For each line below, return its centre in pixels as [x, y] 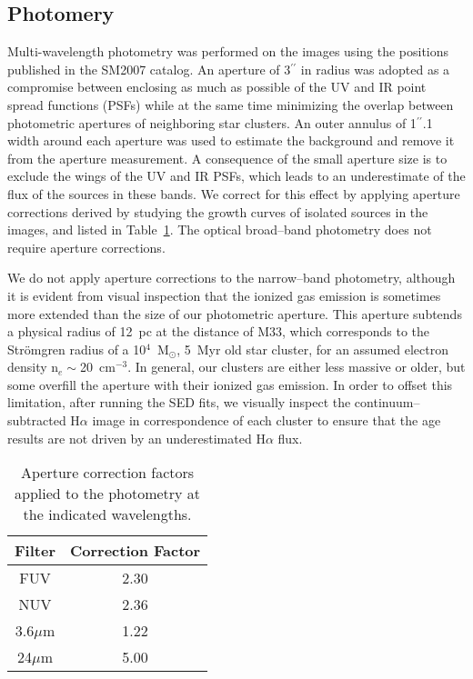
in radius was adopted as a [375, 69]
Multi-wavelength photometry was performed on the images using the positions [228, 51]
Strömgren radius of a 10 [77, 349]
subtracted [37, 420]
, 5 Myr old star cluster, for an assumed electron [312, 349]
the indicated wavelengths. [107, 514]
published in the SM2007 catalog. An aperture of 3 [149, 69]
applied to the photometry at [108, 494]
